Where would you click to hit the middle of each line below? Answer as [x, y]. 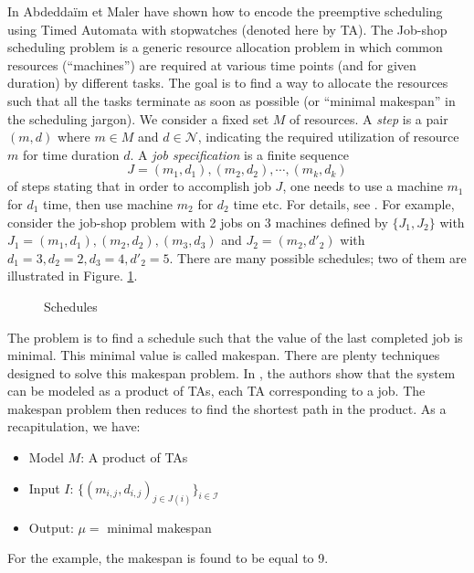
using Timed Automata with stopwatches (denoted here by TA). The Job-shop [227, 29]
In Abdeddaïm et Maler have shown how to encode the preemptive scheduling [225, 11]
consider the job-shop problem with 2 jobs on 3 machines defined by [198, 222]
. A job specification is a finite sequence [239, 154]
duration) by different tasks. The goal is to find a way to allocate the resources [228, 83]
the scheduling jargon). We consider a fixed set [138, 118]
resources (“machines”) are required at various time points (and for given [212, 64]
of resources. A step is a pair [369, 118]
